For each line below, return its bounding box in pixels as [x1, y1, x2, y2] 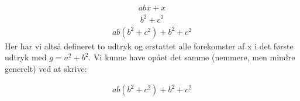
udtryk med [5, 51, 47, 63]
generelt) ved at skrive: [5, 62, 87, 74]
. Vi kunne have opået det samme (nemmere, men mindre [88, 51, 295, 63]
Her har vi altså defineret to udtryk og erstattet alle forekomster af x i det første [5, 39, 294, 52]
